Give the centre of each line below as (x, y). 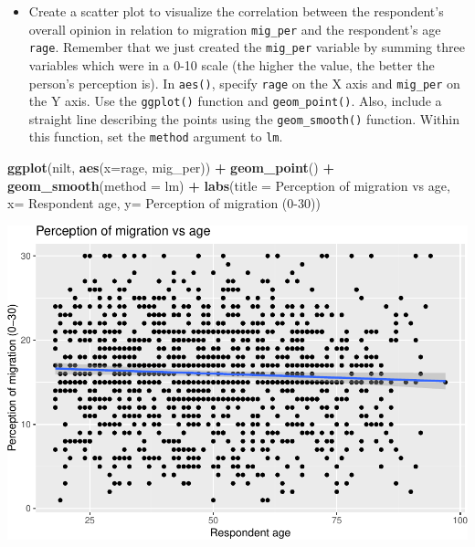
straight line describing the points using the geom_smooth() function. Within (244, 118)
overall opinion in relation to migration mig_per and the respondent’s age (235, 29)
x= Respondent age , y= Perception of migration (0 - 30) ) (164, 203)
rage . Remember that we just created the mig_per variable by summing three (247, 47)
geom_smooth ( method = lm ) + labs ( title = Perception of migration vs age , (229, 185)
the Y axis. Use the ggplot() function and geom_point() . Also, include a (235, 101)
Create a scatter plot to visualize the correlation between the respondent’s (236, 11)
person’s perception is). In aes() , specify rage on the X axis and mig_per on (244, 83)
